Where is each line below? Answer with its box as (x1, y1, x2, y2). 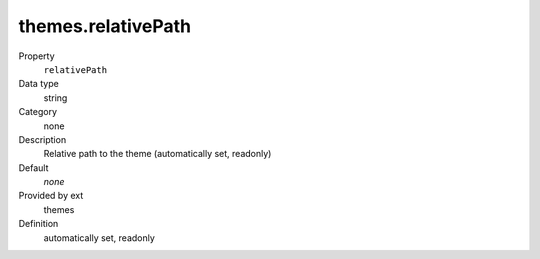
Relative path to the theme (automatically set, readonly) (43, 148, 272, 160)
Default (18, 161, 49, 174)
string (43, 91, 68, 104)
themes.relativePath (18, 15, 192, 37)
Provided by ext (18, 190, 84, 202)
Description (18, 133, 67, 145)
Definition (18, 218, 59, 230)
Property (18, 50, 55, 62)
